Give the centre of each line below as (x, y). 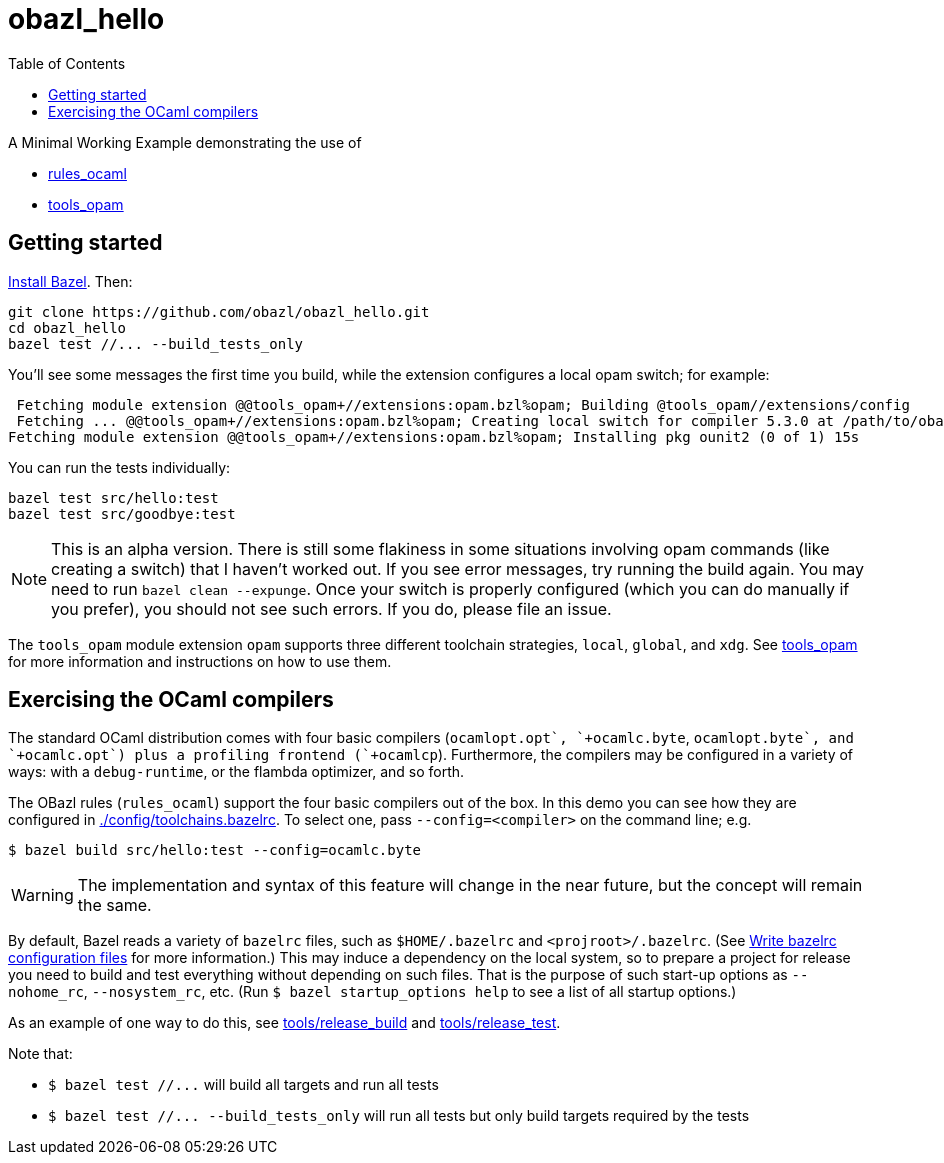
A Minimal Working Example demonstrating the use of (185, 142)
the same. (114, 905)
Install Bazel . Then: (70, 281)
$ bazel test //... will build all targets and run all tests (243, 1085)
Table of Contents (67, 63)
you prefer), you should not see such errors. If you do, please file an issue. (331, 608)
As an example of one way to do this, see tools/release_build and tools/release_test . (284, 1023)
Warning (42, 895)
